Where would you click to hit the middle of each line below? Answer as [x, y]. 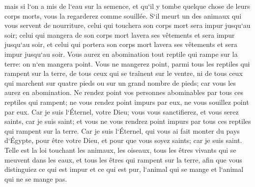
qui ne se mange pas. [36, 178]
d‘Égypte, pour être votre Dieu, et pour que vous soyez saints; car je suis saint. [123, 140]
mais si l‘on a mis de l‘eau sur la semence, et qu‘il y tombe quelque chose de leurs [127, 6]
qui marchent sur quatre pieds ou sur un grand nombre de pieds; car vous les [120, 82]
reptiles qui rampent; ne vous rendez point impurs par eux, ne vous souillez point [127, 102]
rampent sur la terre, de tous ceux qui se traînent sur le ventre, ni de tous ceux [124, 73]
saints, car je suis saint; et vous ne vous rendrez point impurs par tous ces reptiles [128, 121]
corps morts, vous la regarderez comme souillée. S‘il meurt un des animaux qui [123, 15]
